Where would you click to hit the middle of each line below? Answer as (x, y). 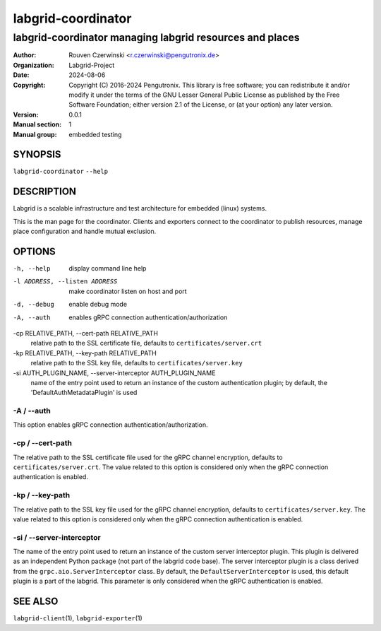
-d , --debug (34, 305)
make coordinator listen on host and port (128, 291)
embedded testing (95, 134)
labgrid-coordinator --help (61, 172)
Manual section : (37, 124)
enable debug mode (98, 305)
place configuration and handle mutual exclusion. (85, 231)
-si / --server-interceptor (57, 537)
